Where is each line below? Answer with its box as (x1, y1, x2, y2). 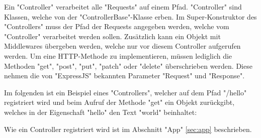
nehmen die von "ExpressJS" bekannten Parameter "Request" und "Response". (4, 70, 245, 81)
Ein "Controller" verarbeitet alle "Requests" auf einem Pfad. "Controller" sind (4, 2, 242, 12)
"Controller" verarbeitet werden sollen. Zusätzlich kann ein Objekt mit (4, 31, 221, 41)
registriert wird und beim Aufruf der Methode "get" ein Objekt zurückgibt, (4, 97, 235, 107)
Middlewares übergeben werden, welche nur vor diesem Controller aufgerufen (4, 41, 241, 51)
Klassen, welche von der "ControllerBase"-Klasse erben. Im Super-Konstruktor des (4, 11, 257, 22)
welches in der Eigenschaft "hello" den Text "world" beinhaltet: (4, 106, 197, 117)
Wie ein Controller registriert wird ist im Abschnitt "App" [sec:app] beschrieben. (4, 123, 252, 134)
